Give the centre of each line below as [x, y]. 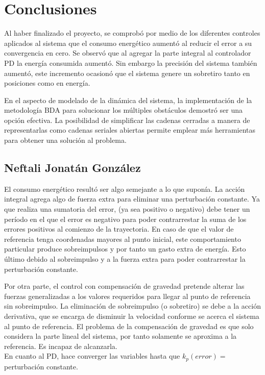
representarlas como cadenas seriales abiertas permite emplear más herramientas [130, 130]
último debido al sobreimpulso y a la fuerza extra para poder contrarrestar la [125, 259]
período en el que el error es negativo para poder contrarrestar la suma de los [125, 219]
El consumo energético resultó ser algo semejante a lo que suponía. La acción [125, 189]
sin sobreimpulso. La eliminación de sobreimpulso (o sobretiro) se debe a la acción [132, 306]
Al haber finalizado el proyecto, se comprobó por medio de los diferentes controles [132, 33]
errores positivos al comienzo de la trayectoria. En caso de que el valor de [119, 229]
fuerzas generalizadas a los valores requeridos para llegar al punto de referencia [127, 296]
